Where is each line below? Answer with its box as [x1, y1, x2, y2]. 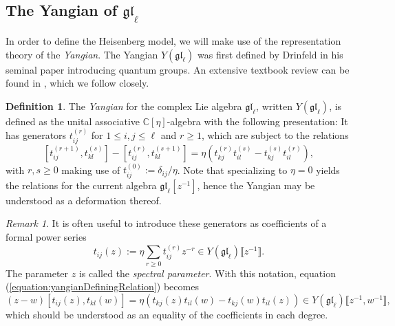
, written [256, 98, 293, 113]
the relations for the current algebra [6, 177, 157, 192]
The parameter [6, 265, 69, 280]
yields [316, 162, 340, 177]
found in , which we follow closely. [6, 76, 149, 90]
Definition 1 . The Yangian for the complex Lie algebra [6, 98, 242, 113]
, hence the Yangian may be [197, 177, 315, 192]
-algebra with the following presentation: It [167, 113, 348, 128]
